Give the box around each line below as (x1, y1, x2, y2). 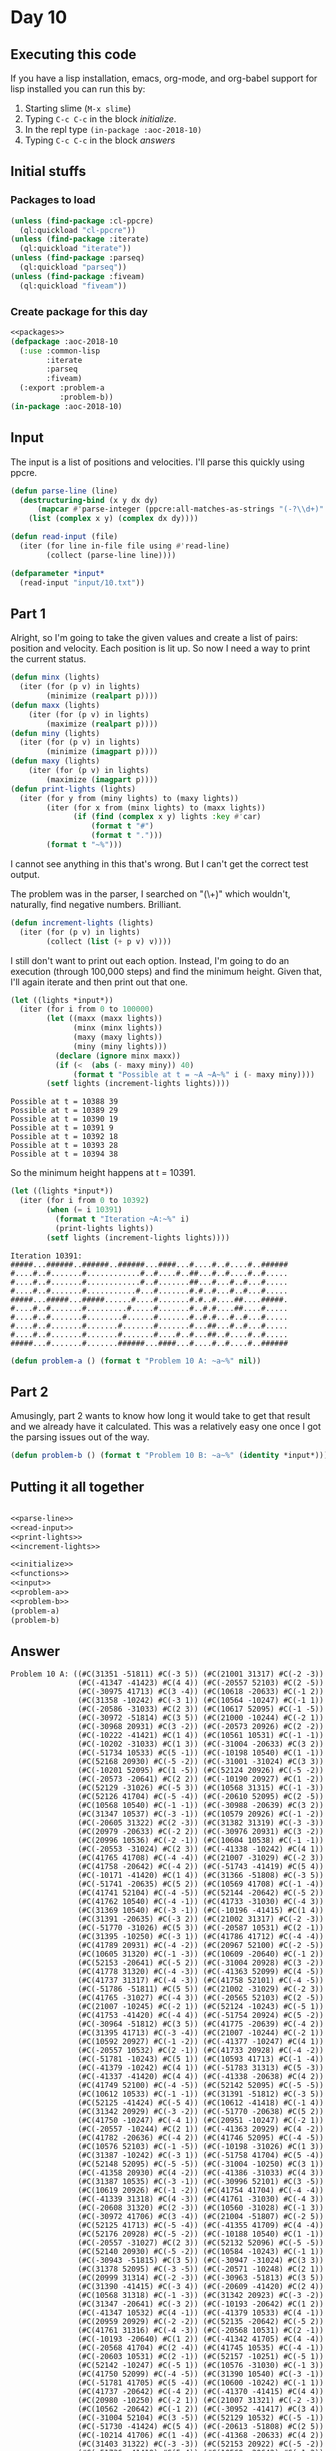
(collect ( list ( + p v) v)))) (46, 936, 172, 946)
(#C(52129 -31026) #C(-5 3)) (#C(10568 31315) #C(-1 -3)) (77, 1783, 325, 1793)
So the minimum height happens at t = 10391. (10, 1167, 197, 1179)
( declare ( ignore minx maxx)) (54, 1051, 182, 1061)
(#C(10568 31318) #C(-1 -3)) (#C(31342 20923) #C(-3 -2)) (77, 2291, 325, 2301)
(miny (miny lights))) (73, 1041, 168, 1051)
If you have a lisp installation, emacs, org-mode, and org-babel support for (10, 72, 318, 84)
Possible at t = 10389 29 (10, 1106, 118, 1116)
